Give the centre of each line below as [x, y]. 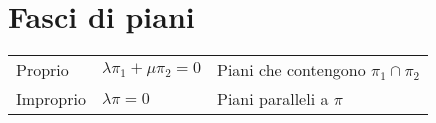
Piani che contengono [291, 70]
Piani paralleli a [273, 99]
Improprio [51, 99]
